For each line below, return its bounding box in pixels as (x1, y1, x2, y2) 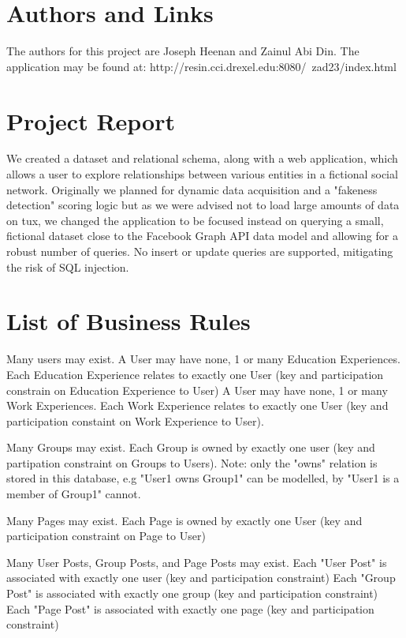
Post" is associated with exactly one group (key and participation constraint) (6, 585, 378, 602)
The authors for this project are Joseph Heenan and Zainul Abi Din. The (6, 43, 359, 59)
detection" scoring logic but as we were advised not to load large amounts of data (6, 197, 400, 213)
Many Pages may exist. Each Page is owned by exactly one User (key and (6, 512, 363, 528)
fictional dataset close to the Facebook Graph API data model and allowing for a (6, 227, 398, 244)
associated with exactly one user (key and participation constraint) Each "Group (6, 569, 396, 586)
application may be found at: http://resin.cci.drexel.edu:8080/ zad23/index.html (6, 58, 397, 74)
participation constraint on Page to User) (6, 527, 206, 544)
